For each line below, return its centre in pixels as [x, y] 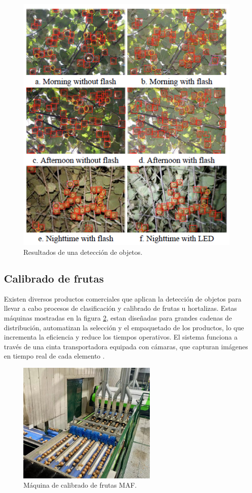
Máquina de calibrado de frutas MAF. [80, 485]
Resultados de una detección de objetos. [83, 252]
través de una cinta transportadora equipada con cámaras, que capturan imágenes [126, 346]
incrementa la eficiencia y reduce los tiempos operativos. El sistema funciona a [121, 337]
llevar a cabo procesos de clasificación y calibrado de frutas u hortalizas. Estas [120, 308]
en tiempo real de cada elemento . [54, 356]
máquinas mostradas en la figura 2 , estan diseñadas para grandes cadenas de [118, 318]
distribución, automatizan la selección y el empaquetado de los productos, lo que [124, 327]
